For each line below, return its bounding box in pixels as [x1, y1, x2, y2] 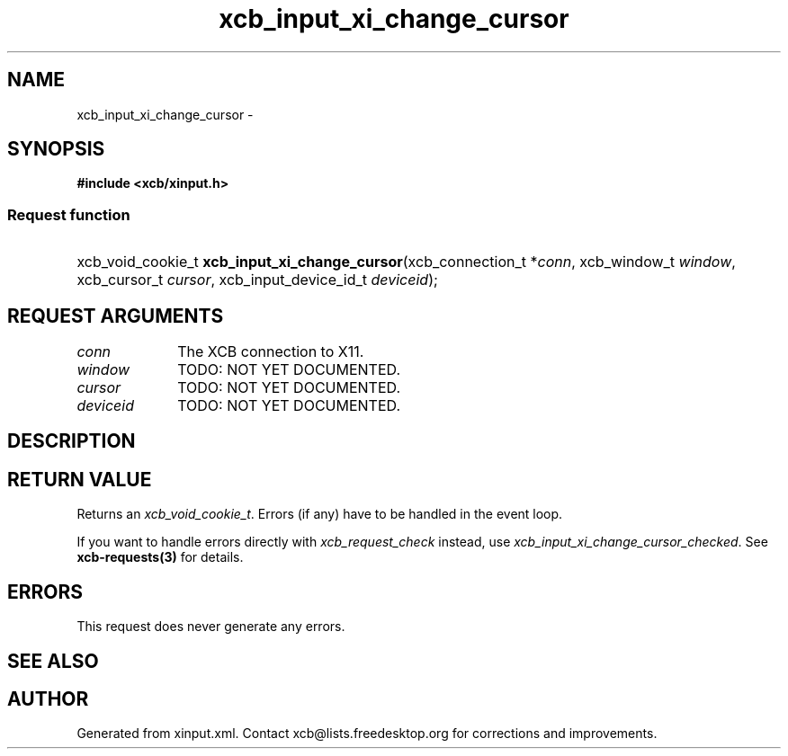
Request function [7, 205, 130, 224]
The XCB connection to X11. [177, 342, 364, 361]
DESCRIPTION [7, 430, 136, 453]
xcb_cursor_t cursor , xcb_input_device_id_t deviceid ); [76, 271, 438, 289]
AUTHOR [7, 687, 89, 710]
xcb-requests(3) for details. [76, 549, 244, 565]
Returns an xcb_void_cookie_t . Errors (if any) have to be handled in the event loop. [76, 506, 563, 522]
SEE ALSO [7, 649, 99, 672]
